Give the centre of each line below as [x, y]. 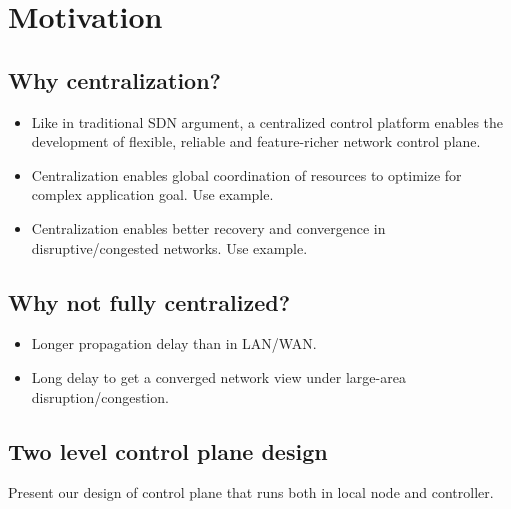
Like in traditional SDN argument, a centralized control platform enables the [267, 121]
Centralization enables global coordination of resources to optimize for [246, 174]
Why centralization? [114, 79]
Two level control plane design [168, 450]
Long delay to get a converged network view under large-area [218, 376]
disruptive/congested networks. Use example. [169, 247]
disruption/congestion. [100, 396]
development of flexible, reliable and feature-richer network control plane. [256, 141]
